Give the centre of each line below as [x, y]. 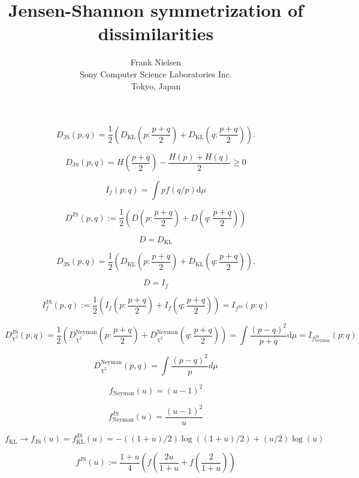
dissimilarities [156, 33]
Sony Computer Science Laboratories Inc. [156, 73]
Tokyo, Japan [156, 85]
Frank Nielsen [156, 62]
